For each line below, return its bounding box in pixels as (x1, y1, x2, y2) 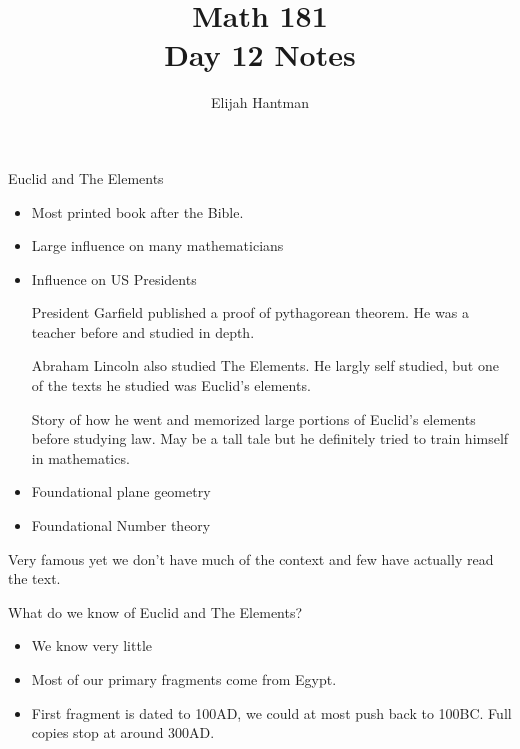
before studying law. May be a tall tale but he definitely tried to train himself (31, 428, 509, 449)
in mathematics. (31, 447, 130, 468)
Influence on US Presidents (31, 268, 197, 289)
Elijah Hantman (211, 92, 309, 113)
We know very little (31, 635, 153, 656)
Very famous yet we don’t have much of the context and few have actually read (8, 548, 494, 569)
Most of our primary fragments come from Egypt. (31, 669, 337, 689)
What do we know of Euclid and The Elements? (8, 601, 303, 622)
